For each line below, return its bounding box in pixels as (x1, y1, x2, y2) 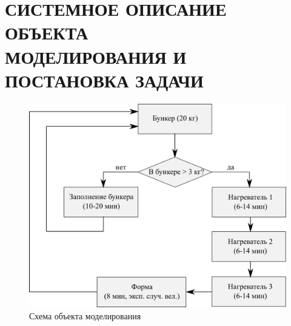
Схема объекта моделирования (29, 309, 141, 322)
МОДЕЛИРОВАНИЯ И (5, 44, 187, 69)
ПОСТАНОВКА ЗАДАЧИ (5, 67, 204, 92)
